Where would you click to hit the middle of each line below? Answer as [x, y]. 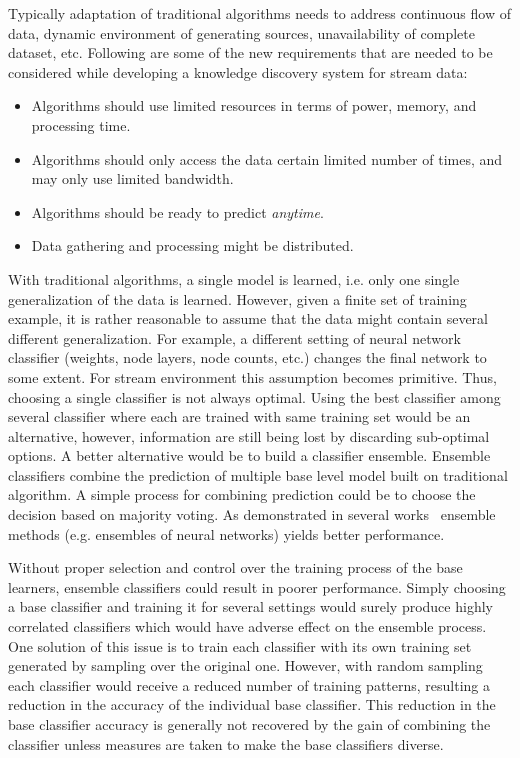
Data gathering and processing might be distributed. [192, 245]
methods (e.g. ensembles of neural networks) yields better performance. [226, 533]
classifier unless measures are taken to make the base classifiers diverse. [226, 743]
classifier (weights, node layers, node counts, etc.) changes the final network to [247, 357]
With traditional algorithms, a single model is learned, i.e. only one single [234, 278]
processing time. [81, 124]
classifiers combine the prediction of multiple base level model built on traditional [258, 474]
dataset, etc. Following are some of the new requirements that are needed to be [250, 52]
